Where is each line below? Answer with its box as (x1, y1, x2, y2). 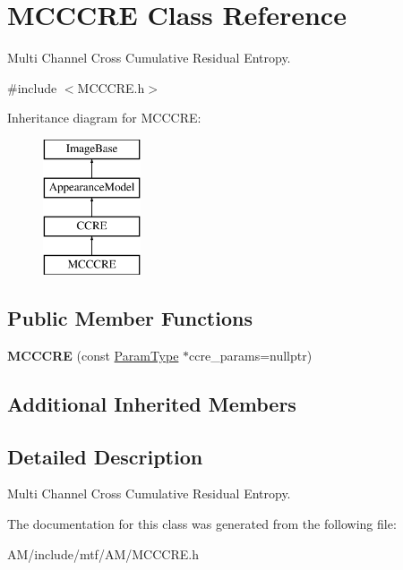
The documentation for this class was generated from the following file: (7, 515, 397, 533)
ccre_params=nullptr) (189, 345, 313, 364)
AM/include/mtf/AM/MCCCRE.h (7, 544, 199, 563)
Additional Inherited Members (7, 389, 296, 417)
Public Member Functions (7, 304, 253, 332)
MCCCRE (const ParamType (7, 345, 179, 364)
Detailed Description (7, 442, 203, 470)
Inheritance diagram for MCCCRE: (7, 108, 201, 127)
